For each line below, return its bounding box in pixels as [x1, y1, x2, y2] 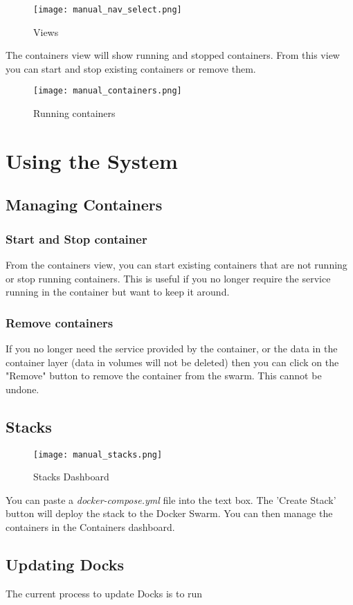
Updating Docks [6, 554, 125, 575]
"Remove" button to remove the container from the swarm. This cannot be [6, 368, 322, 383]
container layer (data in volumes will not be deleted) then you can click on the [6, 354, 339, 369]
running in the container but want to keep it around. [6, 285, 230, 299]
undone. [6, 381, 39, 396]
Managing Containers [6, 194, 163, 215]
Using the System [6, 146, 178, 174]
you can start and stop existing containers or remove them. [6, 61, 256, 75]
